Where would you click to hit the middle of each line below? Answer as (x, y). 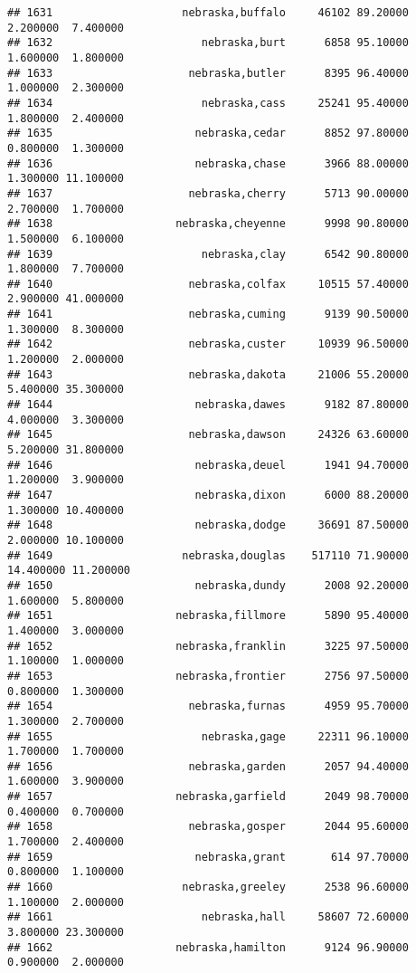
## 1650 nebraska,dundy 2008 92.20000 (208, 585)
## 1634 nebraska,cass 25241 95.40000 (208, 103)
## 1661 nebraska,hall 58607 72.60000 (208, 917)
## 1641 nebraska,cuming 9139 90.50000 (208, 315)
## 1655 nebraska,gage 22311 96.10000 (208, 736)
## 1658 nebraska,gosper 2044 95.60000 (208, 827)
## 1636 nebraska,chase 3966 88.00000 (208, 163)
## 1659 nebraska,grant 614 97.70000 (208, 857)
